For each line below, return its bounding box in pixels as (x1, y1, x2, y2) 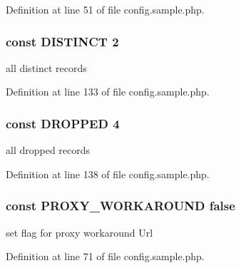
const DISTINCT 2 (6, 32, 119, 50)
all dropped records (6, 143, 91, 158)
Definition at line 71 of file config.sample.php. (6, 249, 205, 264)
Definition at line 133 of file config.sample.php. (6, 84, 210, 99)
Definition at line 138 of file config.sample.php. (6, 166, 210, 181)
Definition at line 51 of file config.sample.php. (6, 2, 205, 16)
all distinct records (6, 60, 87, 75)
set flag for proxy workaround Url (6, 225, 153, 239)
